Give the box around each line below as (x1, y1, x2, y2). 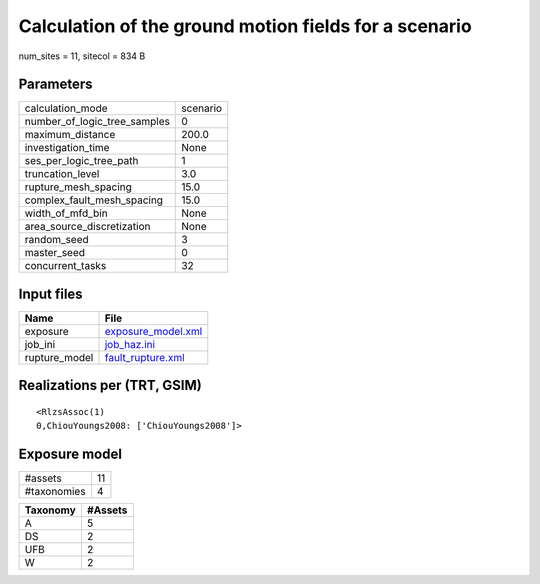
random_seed (24, 233, 89, 247)
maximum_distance (24, 128, 116, 142)
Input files (18, 285, 84, 302)
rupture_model (24, 350, 94, 364)
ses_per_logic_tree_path (24, 154, 139, 168)
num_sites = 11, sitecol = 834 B (18, 50, 146, 62)
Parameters (18, 76, 93, 93)
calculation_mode (24, 101, 109, 115)
